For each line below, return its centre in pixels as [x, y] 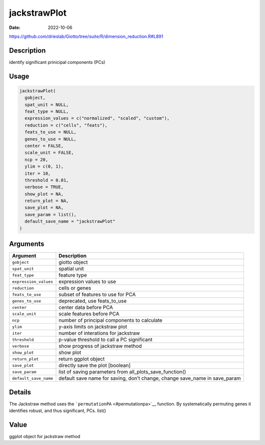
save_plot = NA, [44, 208]
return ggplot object [82, 359]
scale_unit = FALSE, [49, 153]
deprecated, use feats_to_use [93, 301]
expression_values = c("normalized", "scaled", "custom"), [97, 118]
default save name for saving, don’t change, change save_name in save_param [150, 378]
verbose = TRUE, [44, 187]
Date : [15, 28]
